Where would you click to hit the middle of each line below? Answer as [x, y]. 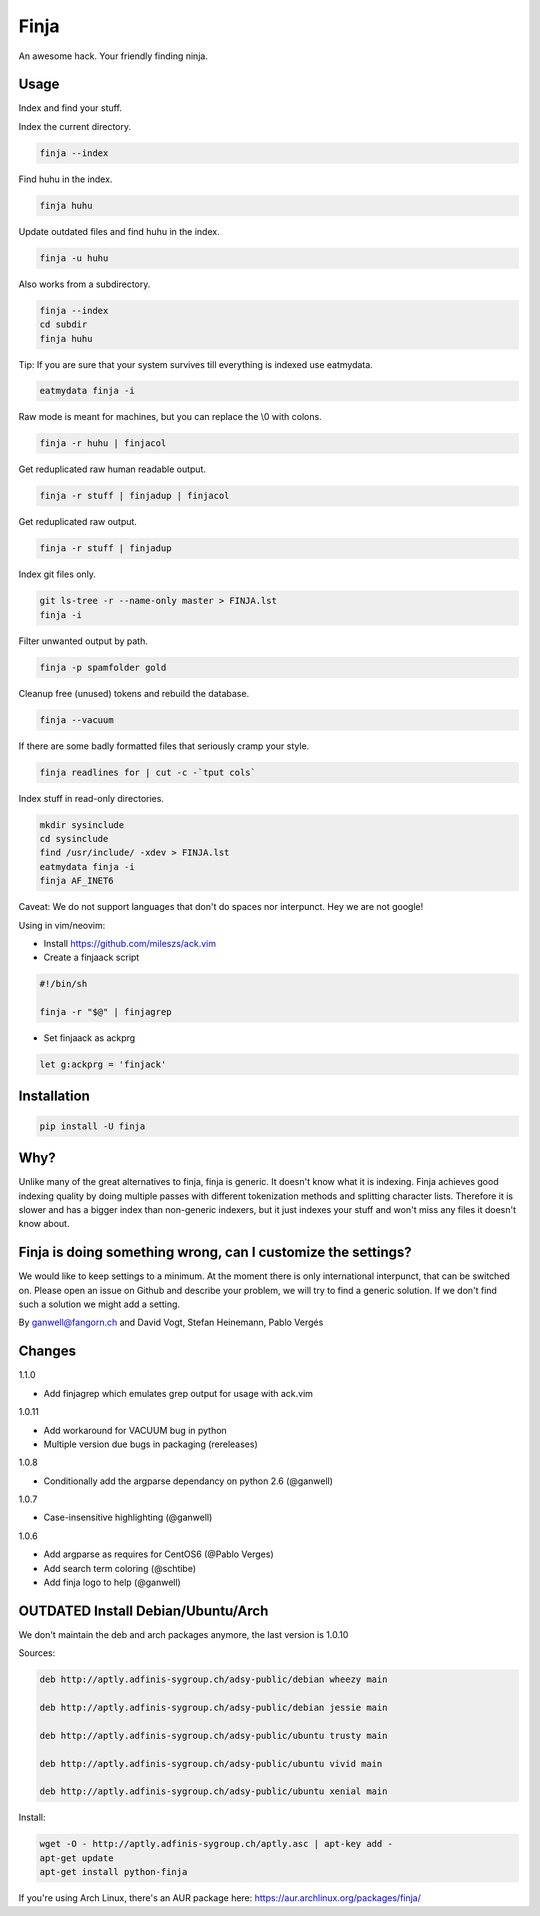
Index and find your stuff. [70, 108]
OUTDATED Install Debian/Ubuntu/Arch [143, 1610]
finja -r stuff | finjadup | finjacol [134, 496]
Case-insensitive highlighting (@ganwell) [128, 1517]
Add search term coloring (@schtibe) [120, 1568]
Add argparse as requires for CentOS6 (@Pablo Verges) [158, 1554]
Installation [54, 1096]
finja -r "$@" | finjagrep [105, 1012]
